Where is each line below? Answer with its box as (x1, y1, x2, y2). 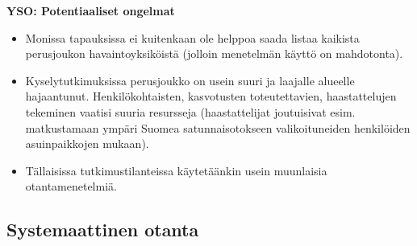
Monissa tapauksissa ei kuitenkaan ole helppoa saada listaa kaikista (25, 29, 360, 46)
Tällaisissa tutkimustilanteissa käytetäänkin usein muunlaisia (25, 162, 327, 178)
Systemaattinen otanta (6, 217, 199, 242)
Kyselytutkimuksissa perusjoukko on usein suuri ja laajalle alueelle (25, 72, 355, 88)
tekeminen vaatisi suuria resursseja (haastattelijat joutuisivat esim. (25, 103, 356, 120)
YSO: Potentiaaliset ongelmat (6, 2, 175, 18)
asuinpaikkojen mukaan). (25, 135, 149, 152)
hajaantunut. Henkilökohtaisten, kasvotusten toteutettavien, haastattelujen (25, 88, 397, 105)
